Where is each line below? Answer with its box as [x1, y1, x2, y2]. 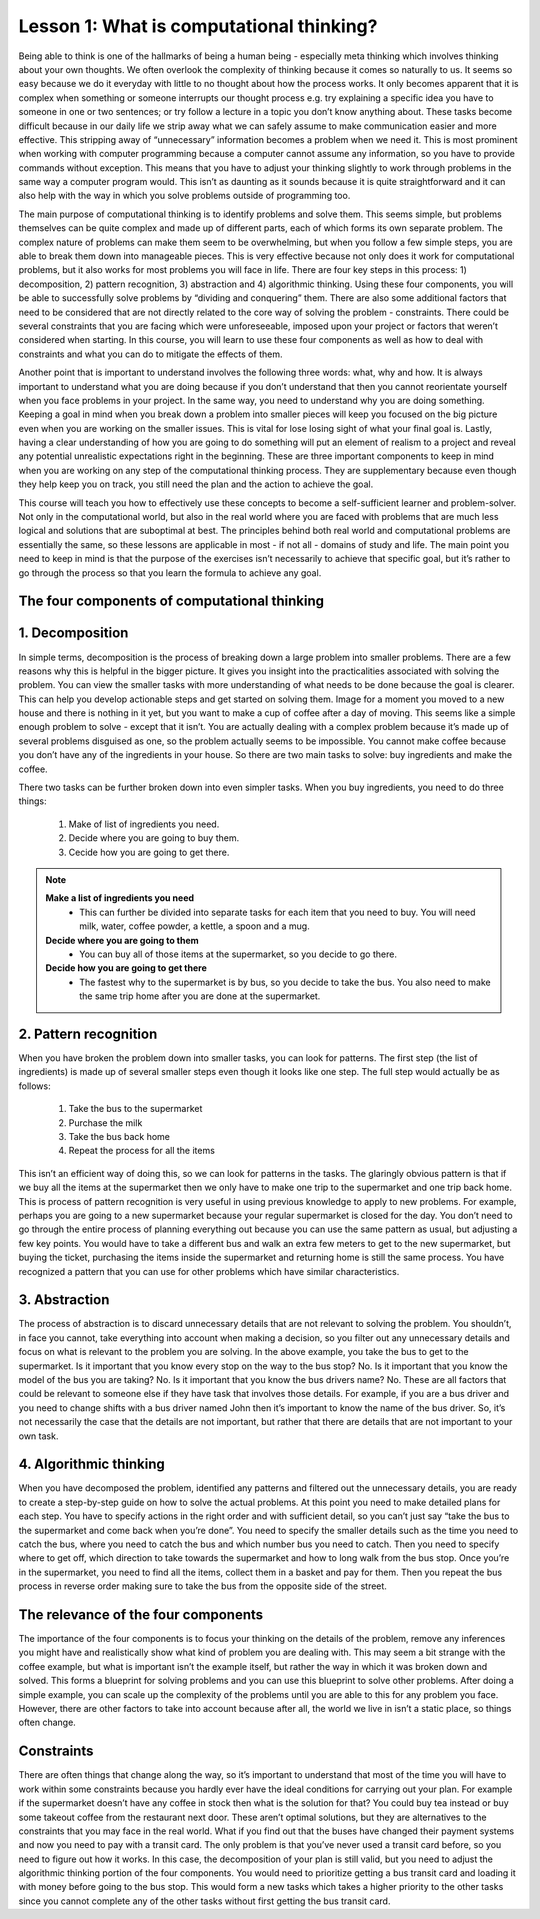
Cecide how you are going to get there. [68, 846, 230, 858]
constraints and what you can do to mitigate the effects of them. [18, 348, 283, 360]
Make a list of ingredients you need [45, 892, 195, 904]
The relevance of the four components [18, 1606, 264, 1623]
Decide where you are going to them [45, 934, 199, 946]
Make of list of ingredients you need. [68, 818, 220, 830]
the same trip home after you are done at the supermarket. [79, 990, 321, 1002]
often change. [18, 1716, 77, 1729]
